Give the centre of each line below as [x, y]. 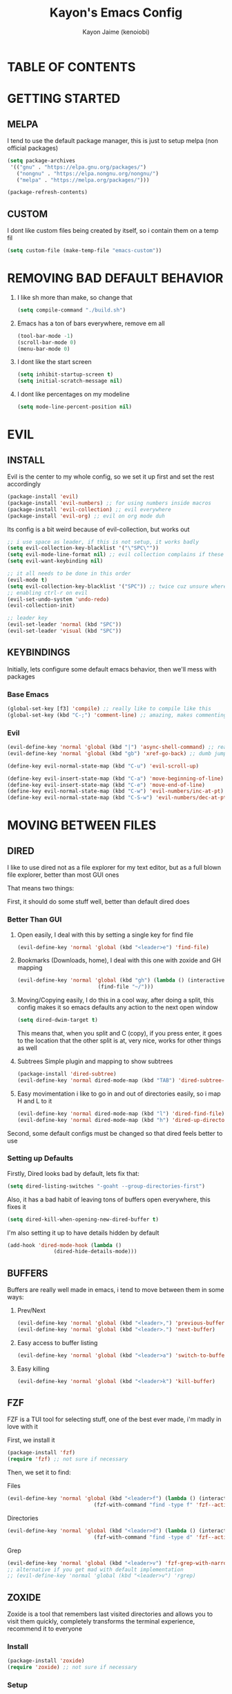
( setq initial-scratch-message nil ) [70, 381]
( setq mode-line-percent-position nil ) [75, 407]
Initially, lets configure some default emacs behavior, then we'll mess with [112, 669]
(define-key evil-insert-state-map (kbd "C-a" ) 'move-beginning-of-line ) [116, 779]
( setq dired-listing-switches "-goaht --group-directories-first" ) [106, 1186]
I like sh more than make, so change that [75, 297]
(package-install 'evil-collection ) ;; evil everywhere [89, 509]
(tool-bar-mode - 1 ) [45, 336]
